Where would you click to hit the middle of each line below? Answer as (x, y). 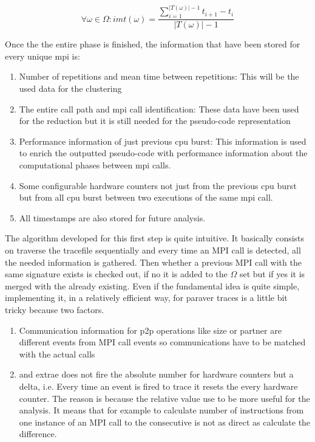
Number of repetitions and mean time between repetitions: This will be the (159, 76)
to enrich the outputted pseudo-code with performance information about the (163, 153)
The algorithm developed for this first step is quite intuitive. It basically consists (155, 238)
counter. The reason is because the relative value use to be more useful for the (164, 398)
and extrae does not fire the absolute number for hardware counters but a (156, 374)
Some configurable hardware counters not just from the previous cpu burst (158, 185)
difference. (38, 434)
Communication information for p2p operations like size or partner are (150, 330)
